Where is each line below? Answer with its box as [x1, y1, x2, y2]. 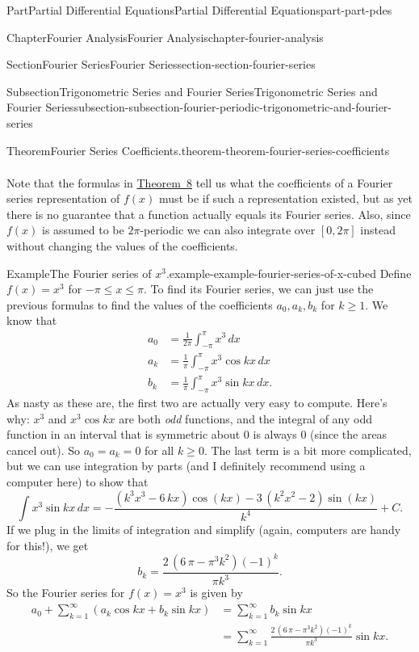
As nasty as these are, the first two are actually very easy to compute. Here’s [6, 394, 388, 410]
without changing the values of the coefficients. [6, 238, 238, 254]
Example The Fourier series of [6, 264, 152, 281]
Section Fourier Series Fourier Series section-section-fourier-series [6, 56, 316, 73]
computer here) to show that [6, 473, 149, 490]
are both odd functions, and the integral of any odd [119, 410, 373, 427]
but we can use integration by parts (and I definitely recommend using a [6, 457, 366, 474]
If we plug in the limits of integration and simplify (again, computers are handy [6, 521, 401, 537]
